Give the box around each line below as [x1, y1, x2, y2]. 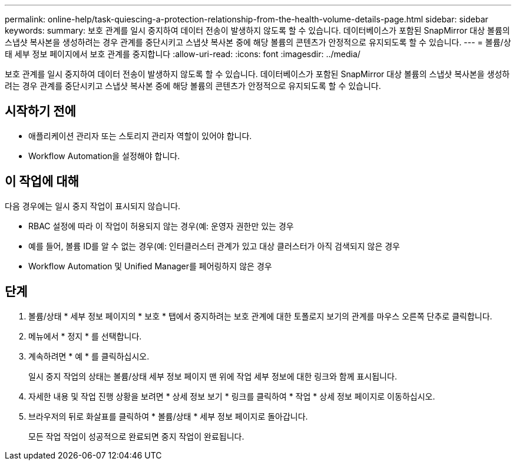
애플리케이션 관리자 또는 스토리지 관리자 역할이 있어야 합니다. [28, 130, 252, 141]
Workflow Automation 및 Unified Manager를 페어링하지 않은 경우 [28, 260, 272, 271]
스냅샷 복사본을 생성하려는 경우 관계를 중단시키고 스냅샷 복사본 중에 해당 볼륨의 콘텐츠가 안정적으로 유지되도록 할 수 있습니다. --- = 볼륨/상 [5, 37, 511, 47]
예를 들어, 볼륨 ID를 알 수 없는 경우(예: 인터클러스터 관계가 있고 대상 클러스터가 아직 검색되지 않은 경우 [28, 240, 400, 251]
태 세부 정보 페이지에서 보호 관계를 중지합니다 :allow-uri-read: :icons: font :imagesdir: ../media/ [5, 49, 360, 59]
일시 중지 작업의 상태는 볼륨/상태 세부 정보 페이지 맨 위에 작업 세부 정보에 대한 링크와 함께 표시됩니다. [28, 371, 397, 381]
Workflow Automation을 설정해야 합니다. [28, 150, 180, 161]
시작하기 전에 [5, 104, 76, 119]
